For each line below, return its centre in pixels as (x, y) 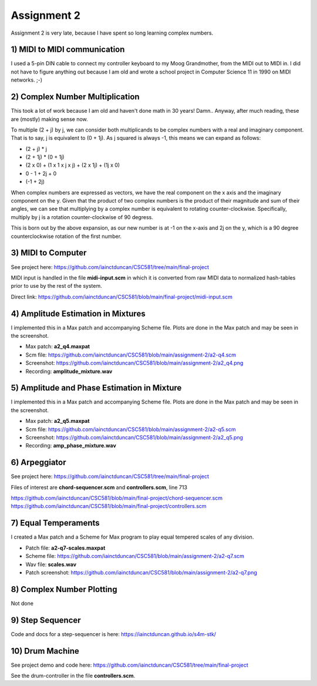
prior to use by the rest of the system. (56, 286)
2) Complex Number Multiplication (75, 97)
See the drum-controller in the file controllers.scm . (73, 676)
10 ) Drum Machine (45, 651)
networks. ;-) (27, 80)
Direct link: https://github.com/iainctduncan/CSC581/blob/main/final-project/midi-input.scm (122, 297)
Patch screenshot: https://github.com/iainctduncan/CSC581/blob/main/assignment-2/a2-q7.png (141, 572)
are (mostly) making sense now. (49, 119)
